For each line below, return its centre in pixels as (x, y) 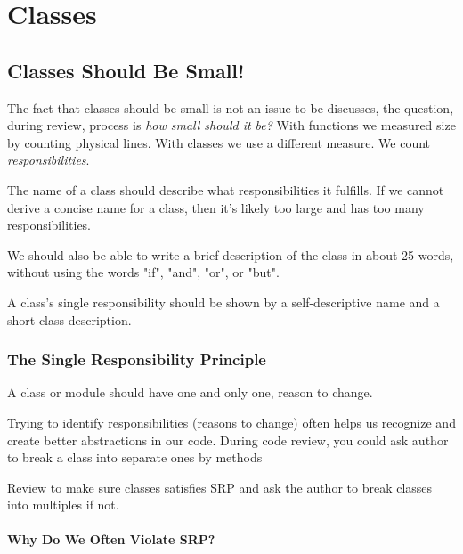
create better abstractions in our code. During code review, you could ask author (228, 440)
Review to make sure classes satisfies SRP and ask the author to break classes (220, 487)
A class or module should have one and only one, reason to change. (190, 392)
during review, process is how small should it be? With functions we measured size (231, 125)
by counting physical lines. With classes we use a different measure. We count (219, 142)
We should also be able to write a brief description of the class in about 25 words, (231, 254)
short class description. (69, 319)
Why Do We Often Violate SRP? (111, 539)
